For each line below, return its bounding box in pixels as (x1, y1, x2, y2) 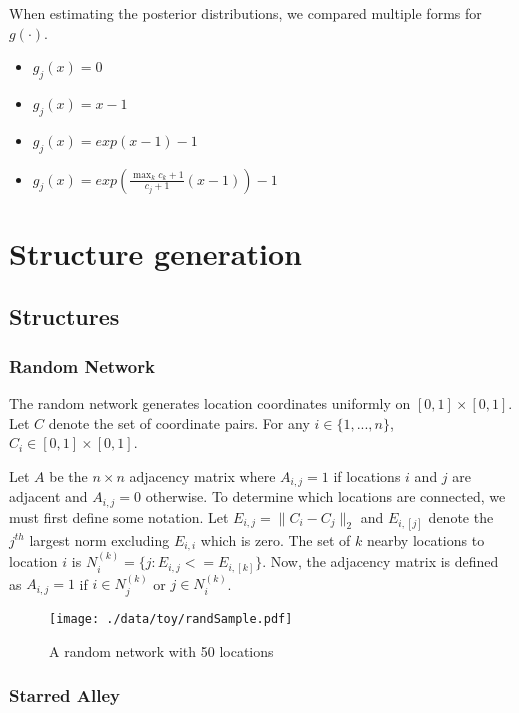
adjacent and (9, 486, 88, 507)
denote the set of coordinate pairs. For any (48, 412, 310, 433)
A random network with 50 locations (49, 640, 274, 661)
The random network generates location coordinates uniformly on (9, 392, 411, 413)
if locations (333, 465, 401, 486)
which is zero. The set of (200, 529, 351, 550)
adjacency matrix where (129, 465, 276, 486)
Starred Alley (9, 683, 120, 708)
